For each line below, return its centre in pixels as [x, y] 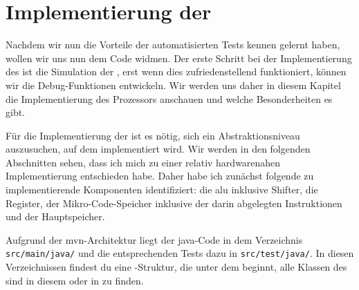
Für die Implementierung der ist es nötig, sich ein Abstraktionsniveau [153, 135]
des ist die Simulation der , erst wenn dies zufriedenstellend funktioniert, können [176, 71]
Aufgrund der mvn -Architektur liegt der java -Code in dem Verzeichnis [154, 239]
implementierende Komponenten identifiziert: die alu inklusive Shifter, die [162, 190]
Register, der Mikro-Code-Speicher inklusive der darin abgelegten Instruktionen [174, 203]
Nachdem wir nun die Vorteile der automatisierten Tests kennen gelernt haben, [173, 45]
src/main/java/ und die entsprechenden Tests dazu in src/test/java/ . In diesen [180, 253]
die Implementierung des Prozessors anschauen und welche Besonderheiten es [169, 98]
